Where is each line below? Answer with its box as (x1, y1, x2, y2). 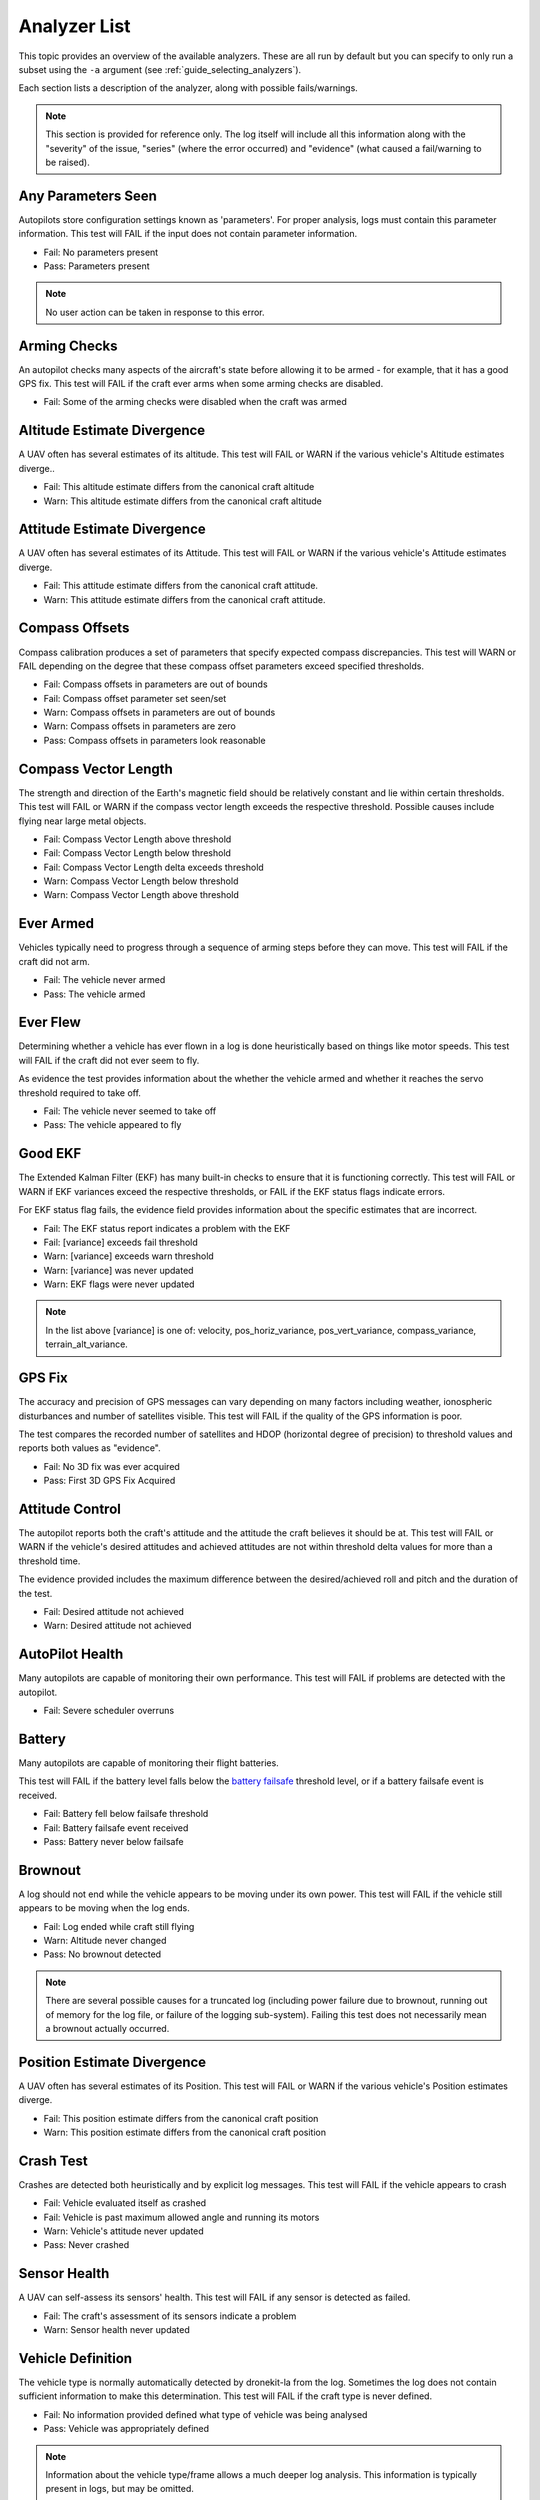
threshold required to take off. (18, 1086, 142, 1099)
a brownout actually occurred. (45, 2022, 170, 2034)
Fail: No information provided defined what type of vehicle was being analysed (43, 2408, 368, 2420)
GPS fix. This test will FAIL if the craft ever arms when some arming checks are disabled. (18, 378, 384, 390)
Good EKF (18, 1145, 82, 1162)
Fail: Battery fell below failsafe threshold (43, 1808, 209, 1820)
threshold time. (18, 1555, 81, 1567)
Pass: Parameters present (43, 260, 150, 272)
